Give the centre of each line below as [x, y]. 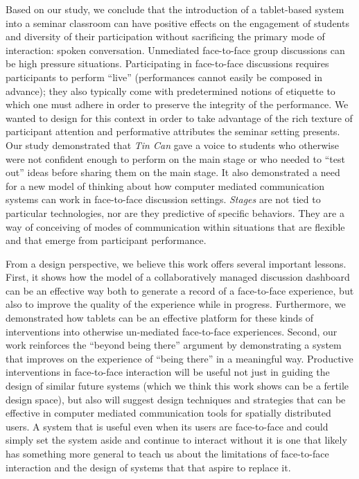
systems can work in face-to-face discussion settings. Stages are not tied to [163, 199]
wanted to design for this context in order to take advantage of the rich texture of [179, 117]
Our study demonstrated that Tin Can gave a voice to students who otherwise [172, 145]
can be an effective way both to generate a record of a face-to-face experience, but [180, 290]
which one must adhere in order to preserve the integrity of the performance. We [177, 104]
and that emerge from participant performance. [106, 240]
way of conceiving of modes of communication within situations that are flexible [175, 226]
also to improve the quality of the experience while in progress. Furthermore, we [176, 304]
